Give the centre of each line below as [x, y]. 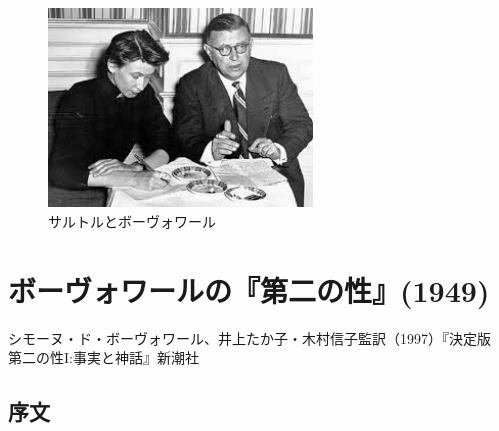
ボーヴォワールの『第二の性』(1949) [249, 289]
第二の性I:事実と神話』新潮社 [103, 357]
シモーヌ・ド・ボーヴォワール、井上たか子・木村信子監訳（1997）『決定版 [249, 337]
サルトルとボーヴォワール [132, 220]
